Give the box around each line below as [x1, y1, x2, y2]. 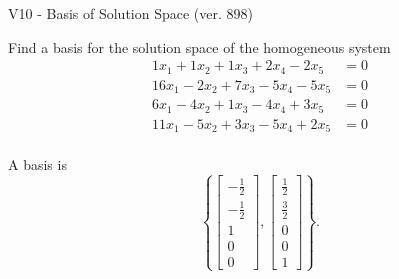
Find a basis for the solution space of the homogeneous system [8, 36, 391, 57]
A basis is [8, 154, 67, 175]
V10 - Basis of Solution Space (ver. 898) [8, 3, 253, 23]
